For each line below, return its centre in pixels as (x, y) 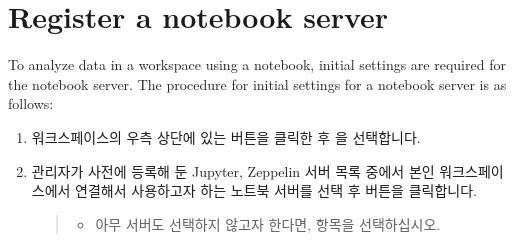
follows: (31, 103)
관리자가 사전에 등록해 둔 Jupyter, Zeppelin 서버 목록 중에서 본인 (233, 170)
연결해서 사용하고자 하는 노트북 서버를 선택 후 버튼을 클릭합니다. (276, 190)
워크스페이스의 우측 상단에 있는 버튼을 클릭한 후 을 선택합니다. (226, 136)
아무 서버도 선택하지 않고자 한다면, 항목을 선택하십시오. (268, 223)
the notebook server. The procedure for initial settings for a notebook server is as (257, 83)
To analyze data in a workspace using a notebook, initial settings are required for (257, 64)
